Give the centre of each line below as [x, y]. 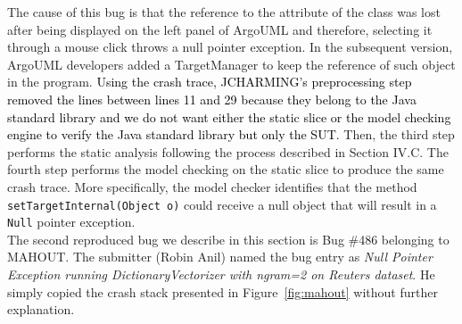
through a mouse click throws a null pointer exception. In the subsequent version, [230, 47]
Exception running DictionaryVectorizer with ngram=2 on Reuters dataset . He [221, 274]
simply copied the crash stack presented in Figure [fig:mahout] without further [223, 291]
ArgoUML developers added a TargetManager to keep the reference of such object [231, 64]
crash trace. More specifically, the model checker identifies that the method [212, 186]
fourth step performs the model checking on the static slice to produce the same [226, 169]
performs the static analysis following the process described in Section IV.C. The [228, 151]
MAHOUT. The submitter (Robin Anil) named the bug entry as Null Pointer [220, 257]
